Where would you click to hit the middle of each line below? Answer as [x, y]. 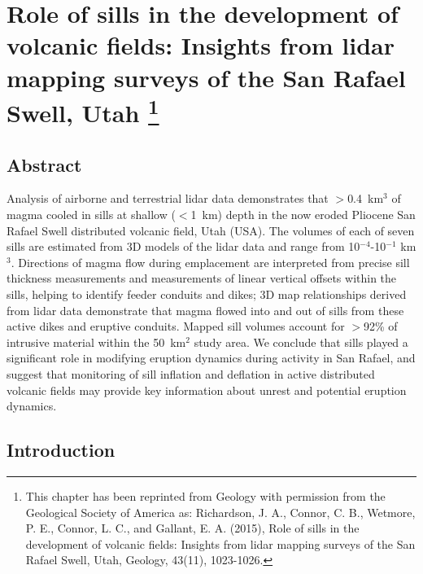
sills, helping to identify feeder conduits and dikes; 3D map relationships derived [207, 294]
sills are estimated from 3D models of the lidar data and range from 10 [183, 246]
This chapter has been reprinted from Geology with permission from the [205, 495]
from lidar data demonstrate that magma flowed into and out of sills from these [205, 310]
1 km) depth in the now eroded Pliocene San [303, 215]
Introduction [61, 450]
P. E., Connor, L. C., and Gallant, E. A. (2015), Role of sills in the [192, 528]
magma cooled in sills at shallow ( [91, 215]
